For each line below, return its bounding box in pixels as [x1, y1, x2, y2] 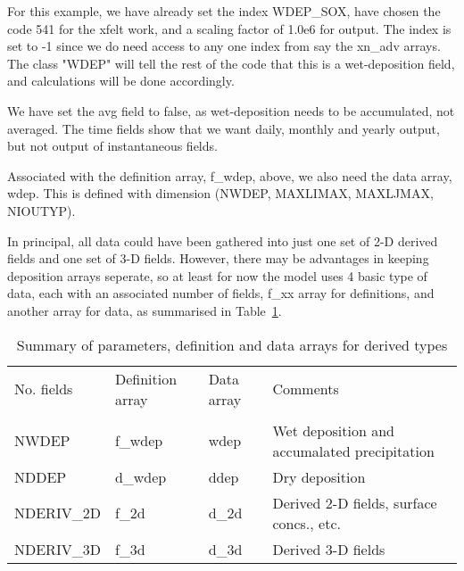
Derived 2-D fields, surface [272, 492, 437, 513]
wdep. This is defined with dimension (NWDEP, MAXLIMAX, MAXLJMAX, [7, 184, 434, 203]
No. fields [14, 378, 73, 399]
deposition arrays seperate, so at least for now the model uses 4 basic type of [7, 266, 427, 285]
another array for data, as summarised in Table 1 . [7, 301, 282, 319]
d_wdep [114, 466, 167, 487]
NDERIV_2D [14, 502, 101, 523]
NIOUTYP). [7, 201, 76, 219]
